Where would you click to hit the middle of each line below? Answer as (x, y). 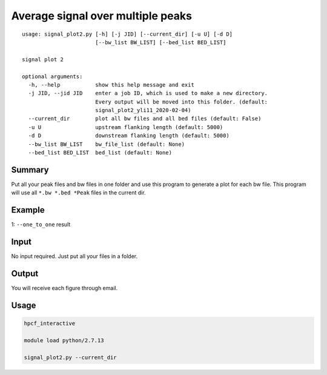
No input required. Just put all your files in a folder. (74, 256)
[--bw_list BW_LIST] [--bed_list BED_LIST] (160, 42)
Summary (30, 170)
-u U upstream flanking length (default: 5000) (126, 127)
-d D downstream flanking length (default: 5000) (129, 136)
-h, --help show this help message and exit (111, 85)
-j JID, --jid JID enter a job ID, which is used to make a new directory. (148, 93)
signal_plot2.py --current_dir (71, 357)
